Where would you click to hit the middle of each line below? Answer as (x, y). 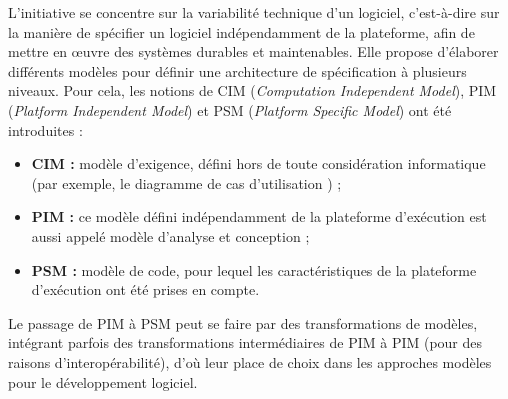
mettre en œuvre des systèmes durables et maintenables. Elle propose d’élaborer (253, 51)
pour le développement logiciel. (103, 381)
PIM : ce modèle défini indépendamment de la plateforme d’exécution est (259, 216)
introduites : (45, 129)
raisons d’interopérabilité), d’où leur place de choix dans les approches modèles (250, 361)
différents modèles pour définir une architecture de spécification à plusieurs (237, 70)
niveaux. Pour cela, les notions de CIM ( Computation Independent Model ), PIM (252, 90)
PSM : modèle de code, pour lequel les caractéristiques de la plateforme (254, 269)
